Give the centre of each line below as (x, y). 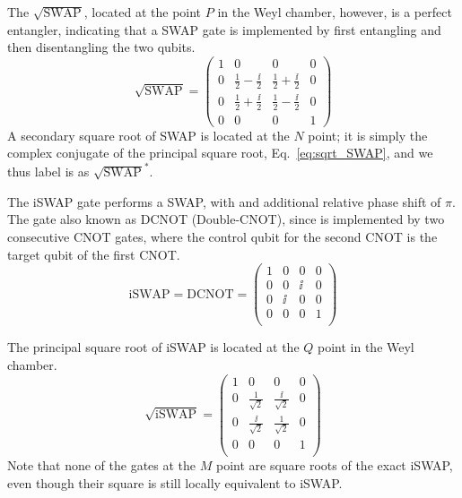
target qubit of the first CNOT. (94, 254)
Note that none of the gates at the (102, 465)
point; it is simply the (368, 135)
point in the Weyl (366, 347)
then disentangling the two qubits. (101, 47)
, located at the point (143, 12)
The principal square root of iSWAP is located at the (153, 347)
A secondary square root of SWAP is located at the (148, 135)
